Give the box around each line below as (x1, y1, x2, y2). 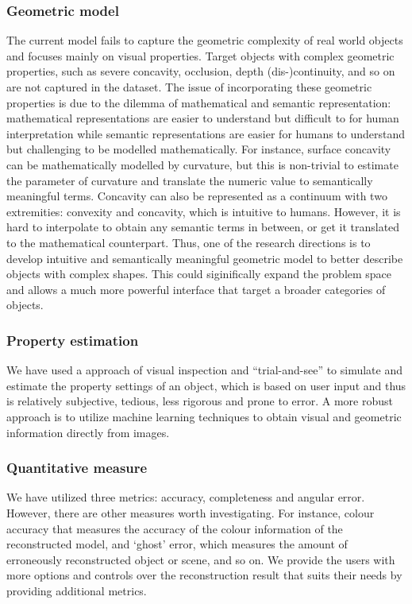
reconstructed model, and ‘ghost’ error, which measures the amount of (6, 536, 348, 552)
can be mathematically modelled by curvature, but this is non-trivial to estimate (6, 156, 399, 172)
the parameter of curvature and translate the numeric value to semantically (6, 172, 373, 188)
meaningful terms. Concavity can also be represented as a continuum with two (6, 188, 387, 204)
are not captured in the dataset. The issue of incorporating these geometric (6, 79, 372, 95)
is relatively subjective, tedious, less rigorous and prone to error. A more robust (6, 393, 394, 409)
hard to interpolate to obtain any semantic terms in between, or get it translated (6, 219, 400, 235)
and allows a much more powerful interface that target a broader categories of (6, 281, 386, 297)
